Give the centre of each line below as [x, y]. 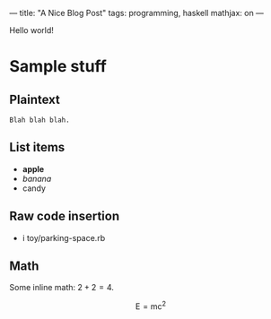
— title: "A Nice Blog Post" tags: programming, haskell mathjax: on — [137, 13]
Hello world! [31, 30]
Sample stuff [58, 67]
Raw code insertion [64, 216]
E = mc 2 [151, 306]
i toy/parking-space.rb [64, 237]
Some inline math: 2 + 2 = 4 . [62, 288]
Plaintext [35, 99]
